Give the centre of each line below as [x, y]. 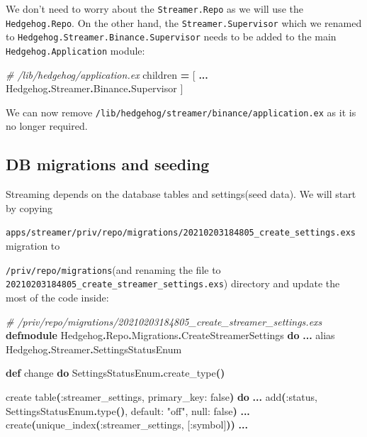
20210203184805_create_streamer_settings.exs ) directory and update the [173, 283]
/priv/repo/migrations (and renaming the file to [113, 269]
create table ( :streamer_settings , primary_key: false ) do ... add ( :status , [162, 396]
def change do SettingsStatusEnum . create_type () [115, 373]
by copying [29, 208]
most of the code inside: [57, 298]
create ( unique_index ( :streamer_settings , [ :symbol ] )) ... [127, 425]
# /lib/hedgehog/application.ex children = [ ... [107, 74]
